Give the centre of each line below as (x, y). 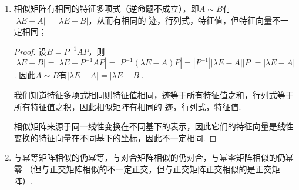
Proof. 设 (30, 51)
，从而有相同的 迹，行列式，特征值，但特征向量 (180, 20)
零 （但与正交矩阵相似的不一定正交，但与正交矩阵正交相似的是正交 (143, 169)
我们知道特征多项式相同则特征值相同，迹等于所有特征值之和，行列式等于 (154, 94)
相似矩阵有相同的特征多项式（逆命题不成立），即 (106, 8)
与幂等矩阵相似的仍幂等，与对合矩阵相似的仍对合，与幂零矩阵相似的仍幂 (154, 157)
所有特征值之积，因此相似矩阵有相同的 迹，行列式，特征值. (127, 106)
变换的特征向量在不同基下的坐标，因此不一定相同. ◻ (115, 137)
